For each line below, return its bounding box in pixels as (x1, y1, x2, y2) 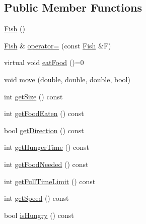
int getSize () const (4, 91, 63, 101)
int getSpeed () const (4, 193, 69, 203)
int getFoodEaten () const (4, 108, 84, 119)
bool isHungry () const (4, 209, 74, 220)
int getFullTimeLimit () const (4, 176, 96, 186)
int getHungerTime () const (4, 142, 89, 152)
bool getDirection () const (4, 125, 84, 135)
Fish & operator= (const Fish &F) (4, 40, 111, 50)
